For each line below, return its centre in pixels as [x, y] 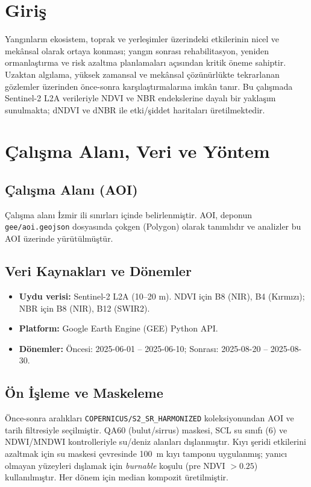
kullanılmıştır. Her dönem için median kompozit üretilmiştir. [117, 477]
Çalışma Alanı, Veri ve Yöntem [137, 151]
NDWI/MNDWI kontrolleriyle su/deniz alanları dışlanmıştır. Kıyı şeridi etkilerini [155, 441]
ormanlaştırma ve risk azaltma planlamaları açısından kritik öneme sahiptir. [146, 62]
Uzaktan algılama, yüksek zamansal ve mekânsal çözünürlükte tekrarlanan [142, 74]
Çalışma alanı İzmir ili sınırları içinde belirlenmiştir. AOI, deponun [128, 214]
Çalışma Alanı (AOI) [71, 190]
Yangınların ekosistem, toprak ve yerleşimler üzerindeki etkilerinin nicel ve [142, 39]
